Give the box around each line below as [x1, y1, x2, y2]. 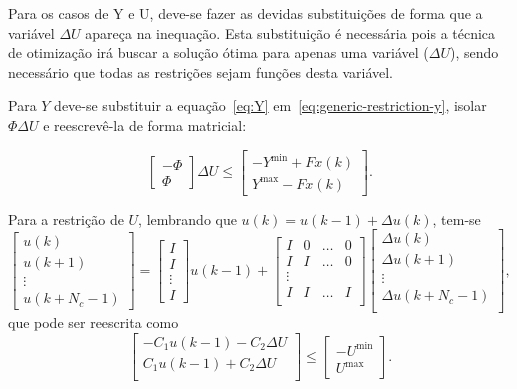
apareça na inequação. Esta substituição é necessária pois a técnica [85, 22, 496, 43]
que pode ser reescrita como [8, 312, 179, 333]
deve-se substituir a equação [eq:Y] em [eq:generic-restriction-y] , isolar [54, 95, 487, 116]
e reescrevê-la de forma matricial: [43, 114, 247, 135]
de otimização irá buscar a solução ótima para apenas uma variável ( [8, 42, 429, 63]
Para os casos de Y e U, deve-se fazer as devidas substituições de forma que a [8, 3, 483, 23]
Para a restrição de [8, 208, 124, 229]
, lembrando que [138, 208, 237, 229]
